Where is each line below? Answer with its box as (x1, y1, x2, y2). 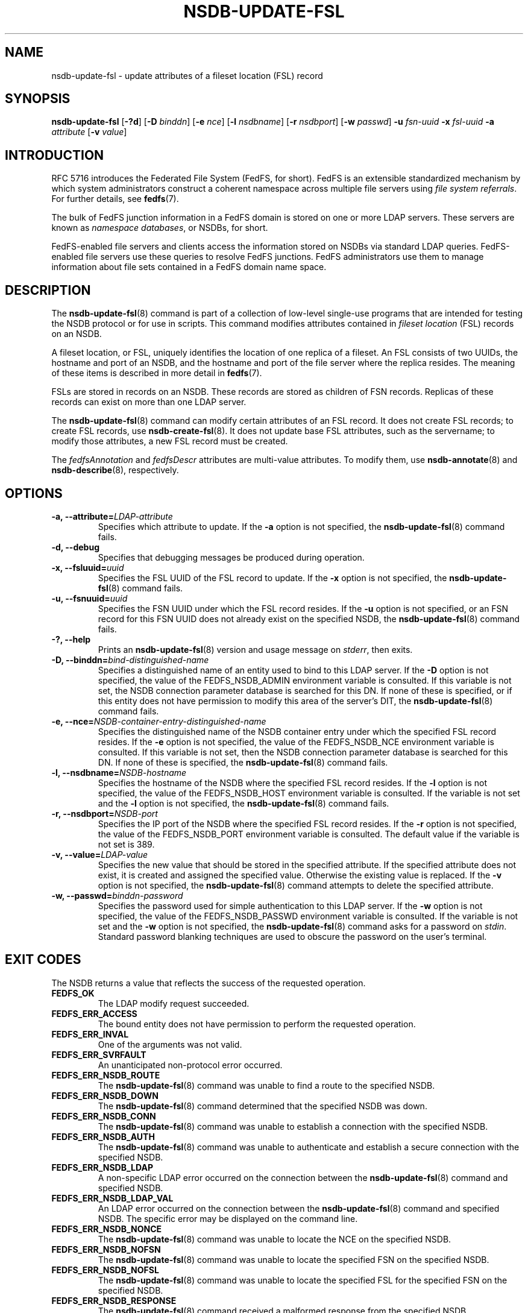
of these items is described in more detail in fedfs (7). (51, 368, 262, 379)
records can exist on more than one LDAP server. (51, 397, 247, 408)
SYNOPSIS (5, 91, 71, 107)
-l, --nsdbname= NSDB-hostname (51, 767, 187, 778)
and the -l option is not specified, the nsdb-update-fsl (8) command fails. (98, 798, 389, 808)
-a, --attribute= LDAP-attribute (51, 511, 173, 521)
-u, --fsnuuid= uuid (51, 593, 128, 603)
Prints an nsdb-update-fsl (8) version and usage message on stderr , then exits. (98, 644, 413, 655)
